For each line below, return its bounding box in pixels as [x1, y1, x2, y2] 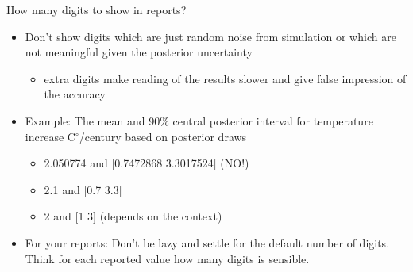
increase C [25, 128, 75, 144]
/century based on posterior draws [79, 128, 247, 144]
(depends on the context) [99, 208, 222, 224]
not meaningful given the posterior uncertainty [25, 44, 253, 60]
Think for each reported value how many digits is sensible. [25, 250, 310, 266]
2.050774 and [44, 155, 108, 171]
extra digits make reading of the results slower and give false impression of [44, 70, 407, 86]
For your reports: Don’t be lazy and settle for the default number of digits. [25, 234, 390, 251]
